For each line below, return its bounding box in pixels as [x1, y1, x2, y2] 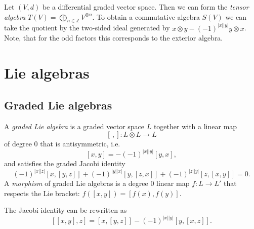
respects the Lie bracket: [4, 187, 80, 198]
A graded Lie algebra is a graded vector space [4, 121, 145, 131]
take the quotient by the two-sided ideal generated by [4, 22, 170, 33]
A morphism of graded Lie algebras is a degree [4, 178, 148, 188]
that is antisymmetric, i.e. [40, 138, 120, 149]
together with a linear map [153, 121, 237, 131]
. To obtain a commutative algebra [92, 11, 200, 22]
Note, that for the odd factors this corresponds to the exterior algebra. [4, 32, 223, 43]
